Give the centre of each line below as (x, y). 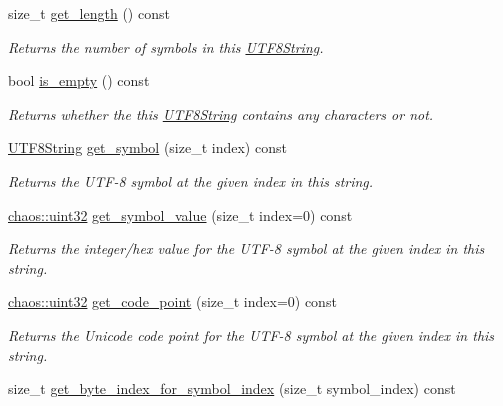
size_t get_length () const (89, 13)
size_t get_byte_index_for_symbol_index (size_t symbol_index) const (232, 388)
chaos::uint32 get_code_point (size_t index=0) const (172, 301)
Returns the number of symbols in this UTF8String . (166, 46)
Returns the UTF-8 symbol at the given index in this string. (191, 180)
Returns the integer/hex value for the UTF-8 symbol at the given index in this (246, 248)
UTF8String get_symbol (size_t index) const (147, 147)
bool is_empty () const (79, 80)
